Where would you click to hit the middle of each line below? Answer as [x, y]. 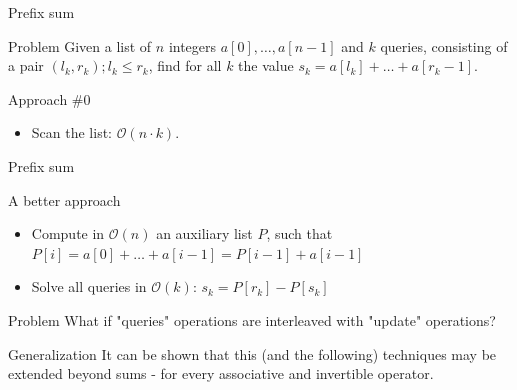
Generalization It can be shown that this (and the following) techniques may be [252, 353]
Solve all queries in [89, 286]
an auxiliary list [204, 233]
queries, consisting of [444, 45]
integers [192, 45]
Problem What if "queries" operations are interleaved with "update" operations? [252, 319]
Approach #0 [49, 98]
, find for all [185, 65]
